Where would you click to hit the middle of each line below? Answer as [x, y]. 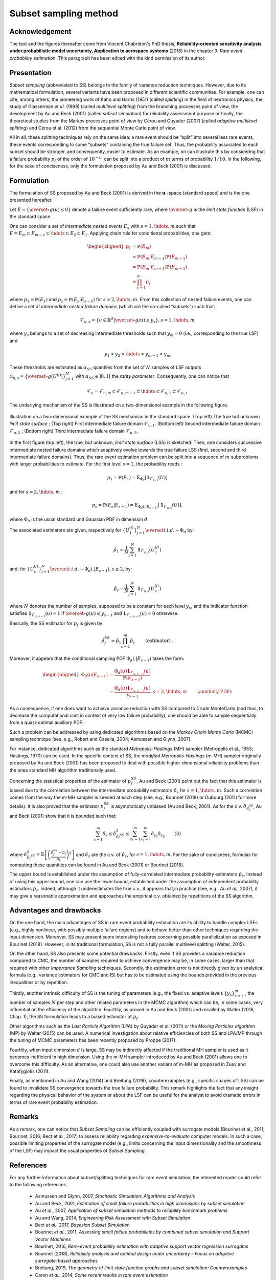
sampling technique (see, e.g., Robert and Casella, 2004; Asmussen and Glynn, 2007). [100, 739]
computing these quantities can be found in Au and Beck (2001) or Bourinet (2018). [97, 865]
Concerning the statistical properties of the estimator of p [70, 781]
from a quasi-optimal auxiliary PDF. [47, 722]
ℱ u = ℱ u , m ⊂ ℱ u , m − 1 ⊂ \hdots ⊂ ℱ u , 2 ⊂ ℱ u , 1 [137, 392]
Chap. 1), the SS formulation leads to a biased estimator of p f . [74, 1017]
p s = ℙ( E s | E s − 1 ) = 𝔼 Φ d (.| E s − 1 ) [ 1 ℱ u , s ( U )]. [137, 506]
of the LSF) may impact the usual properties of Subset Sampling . [78, 1150]
